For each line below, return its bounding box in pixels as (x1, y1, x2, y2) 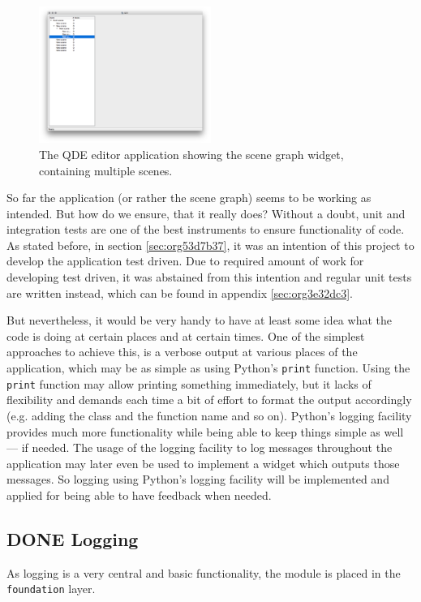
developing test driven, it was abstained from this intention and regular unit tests (6, 269, 412, 286)
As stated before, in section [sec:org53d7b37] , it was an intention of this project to (6, 236, 415, 253)
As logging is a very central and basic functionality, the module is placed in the (6, 564, 401, 581)
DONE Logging (6, 526, 139, 551)
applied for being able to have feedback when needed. (6, 486, 272, 503)
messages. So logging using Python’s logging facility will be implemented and (6, 471, 389, 488)
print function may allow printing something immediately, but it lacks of (6, 375, 372, 392)
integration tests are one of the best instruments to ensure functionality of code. (6, 221, 405, 238)
